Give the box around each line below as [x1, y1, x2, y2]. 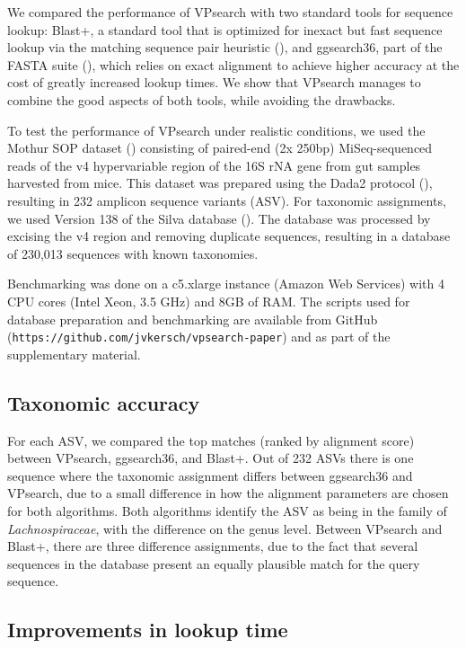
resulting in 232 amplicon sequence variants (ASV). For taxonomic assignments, [7, 191, 446, 209]
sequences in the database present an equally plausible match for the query [7, 554, 420, 573]
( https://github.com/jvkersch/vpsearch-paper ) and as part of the [7, 327, 391, 346]
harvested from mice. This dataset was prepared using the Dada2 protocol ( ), [7, 173, 433, 192]
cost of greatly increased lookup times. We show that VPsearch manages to [7, 73, 421, 92]
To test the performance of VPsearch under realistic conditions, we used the [7, 120, 426, 139]
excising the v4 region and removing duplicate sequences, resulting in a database [7, 226, 451, 245]
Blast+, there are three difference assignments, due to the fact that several [7, 537, 418, 555]
